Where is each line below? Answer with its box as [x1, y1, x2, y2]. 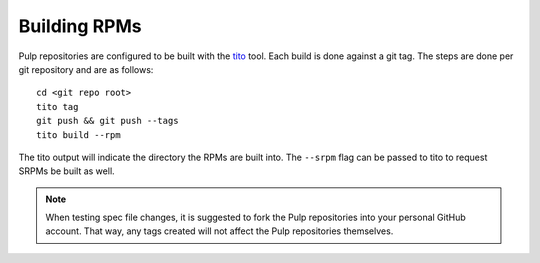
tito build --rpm [36, 129, 121, 140]
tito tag [36, 101, 79, 112]
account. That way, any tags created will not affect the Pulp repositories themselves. [45, 225, 394, 237]
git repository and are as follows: [18, 63, 154, 75]
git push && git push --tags [36, 115, 179, 127]
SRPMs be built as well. [18, 165, 115, 177]
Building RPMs [18, 15, 142, 37]
